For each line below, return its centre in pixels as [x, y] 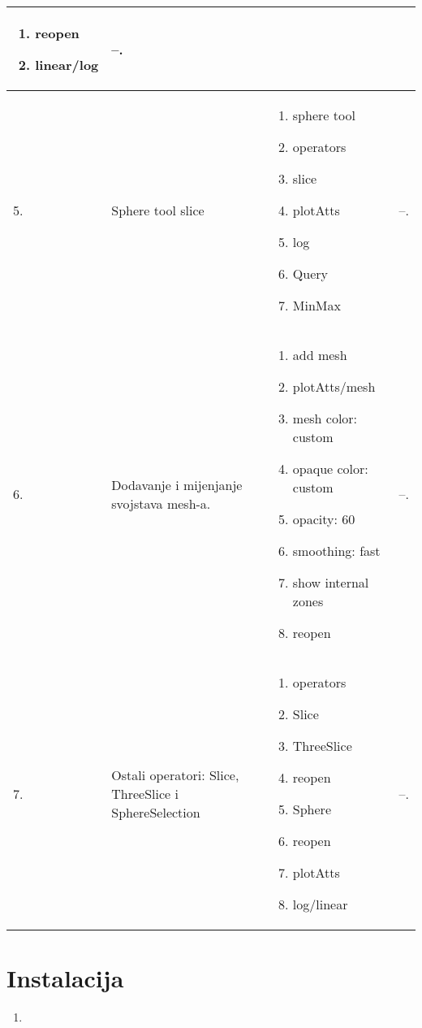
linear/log [67, 65]
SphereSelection [156, 812]
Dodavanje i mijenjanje [177, 484]
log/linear [320, 904]
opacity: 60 [324, 519]
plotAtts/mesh [334, 386]
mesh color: [325, 418]
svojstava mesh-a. [161, 503]
